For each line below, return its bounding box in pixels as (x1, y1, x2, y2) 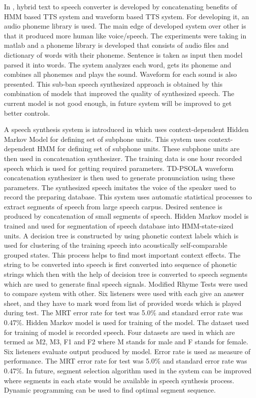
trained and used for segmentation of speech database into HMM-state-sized (4, 221, 234, 231)
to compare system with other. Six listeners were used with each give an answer (4, 288, 244, 298)
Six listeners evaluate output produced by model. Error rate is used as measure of (4, 346, 251, 356)
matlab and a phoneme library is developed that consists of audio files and (4, 40, 229, 50)
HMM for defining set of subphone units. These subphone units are (37, 143, 240, 154)
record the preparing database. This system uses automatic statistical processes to (4, 192, 252, 202)
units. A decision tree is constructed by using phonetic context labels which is (4, 230, 239, 240)
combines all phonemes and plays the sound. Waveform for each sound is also (4, 69, 237, 79)
